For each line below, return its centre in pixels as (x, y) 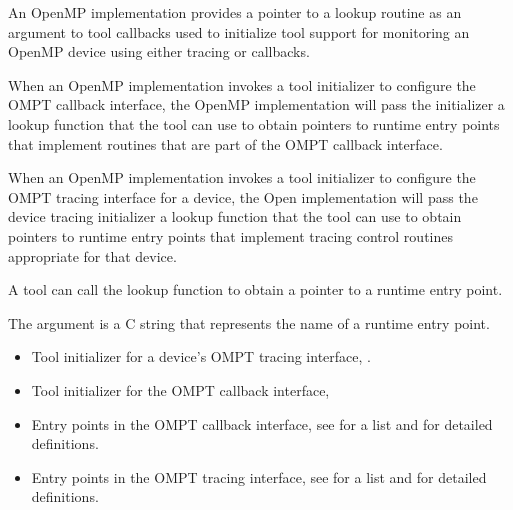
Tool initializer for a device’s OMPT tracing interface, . (201, 356)
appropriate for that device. (92, 255)
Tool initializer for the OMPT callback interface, (180, 389)
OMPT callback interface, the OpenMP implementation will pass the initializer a (256, 104)
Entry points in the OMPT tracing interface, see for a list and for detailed (259, 476)
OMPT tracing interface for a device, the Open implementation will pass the (243, 196)
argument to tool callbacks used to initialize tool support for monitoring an (239, 31)
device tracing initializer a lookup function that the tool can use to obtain (235, 216)
